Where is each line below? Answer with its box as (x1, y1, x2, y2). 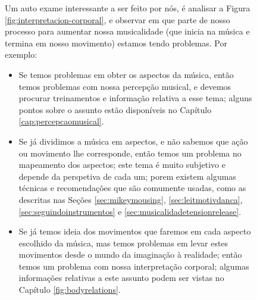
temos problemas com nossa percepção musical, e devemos (18, 80, 231, 92)
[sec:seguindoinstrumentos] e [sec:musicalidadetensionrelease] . (18, 205, 242, 217)
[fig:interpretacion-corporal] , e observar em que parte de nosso (5, 13, 230, 26)
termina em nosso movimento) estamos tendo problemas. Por (5, 36, 227, 49)
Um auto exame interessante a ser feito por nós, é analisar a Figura (5, 2, 250, 14)
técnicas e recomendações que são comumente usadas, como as (18, 182, 246, 194)
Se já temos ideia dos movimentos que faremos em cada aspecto (18, 225, 251, 237)
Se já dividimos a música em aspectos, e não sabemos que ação (18, 135, 248, 147)
